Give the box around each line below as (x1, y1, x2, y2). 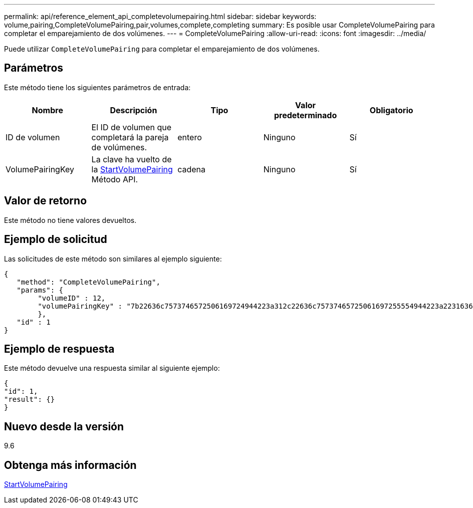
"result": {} (4, 395, 55, 404)
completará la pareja (91, 132, 169, 142)
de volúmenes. (91, 142, 147, 152)
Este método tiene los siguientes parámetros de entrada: (4, 83, 191, 92)
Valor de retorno (4, 194, 87, 207)
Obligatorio (369, 105, 413, 115)
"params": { (17, 286, 64, 294)
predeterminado (274, 110, 337, 120)
